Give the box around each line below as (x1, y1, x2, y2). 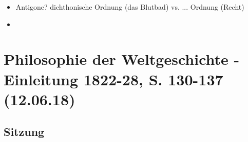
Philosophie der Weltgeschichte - (4, 49, 240, 69)
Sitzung (4, 124, 45, 139)
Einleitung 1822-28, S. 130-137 (4, 68, 223, 89)
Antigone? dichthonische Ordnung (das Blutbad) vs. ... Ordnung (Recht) (15, 2, 244, 12)
